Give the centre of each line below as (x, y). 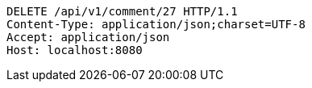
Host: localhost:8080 (75, 50)
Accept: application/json (88, 37)
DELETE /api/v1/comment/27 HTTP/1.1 (122, 11)
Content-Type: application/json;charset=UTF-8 (156, 24)
